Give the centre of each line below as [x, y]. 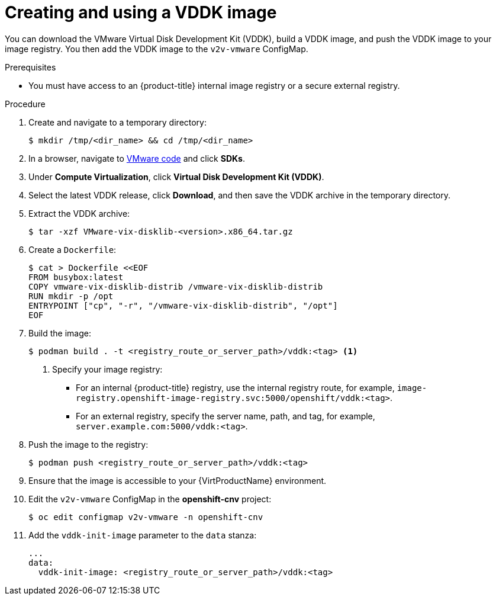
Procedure [25, 104]
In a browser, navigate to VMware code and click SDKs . [137, 158]
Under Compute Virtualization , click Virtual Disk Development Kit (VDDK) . [176, 177]
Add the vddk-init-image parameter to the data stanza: [143, 535]
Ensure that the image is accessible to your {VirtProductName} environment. [178, 480]
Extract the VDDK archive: [79, 213]
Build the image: [60, 333]
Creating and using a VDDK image [141, 12]
